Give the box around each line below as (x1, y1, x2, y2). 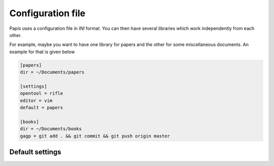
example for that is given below (9, 49, 75, 55)
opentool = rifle (20, 91, 63, 96)
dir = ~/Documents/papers (20, 69, 85, 75)
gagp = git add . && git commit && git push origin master (20, 133, 170, 139)
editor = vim (20, 98, 53, 103)
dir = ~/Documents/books (20, 126, 82, 132)
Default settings (9, 148, 61, 156)
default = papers (20, 105, 63, 111)
